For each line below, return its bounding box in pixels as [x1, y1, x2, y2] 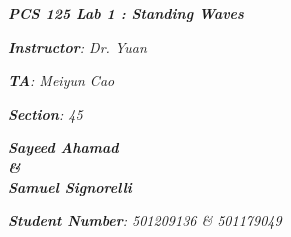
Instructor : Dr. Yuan [8, 36, 147, 57]
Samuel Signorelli [8, 176, 132, 197]
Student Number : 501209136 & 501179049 [8, 210, 282, 231]
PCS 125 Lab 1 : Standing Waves [8, 3, 244, 23]
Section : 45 [8, 103, 83, 124]
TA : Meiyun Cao [8, 70, 115, 91]
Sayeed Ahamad [8, 137, 119, 158]
